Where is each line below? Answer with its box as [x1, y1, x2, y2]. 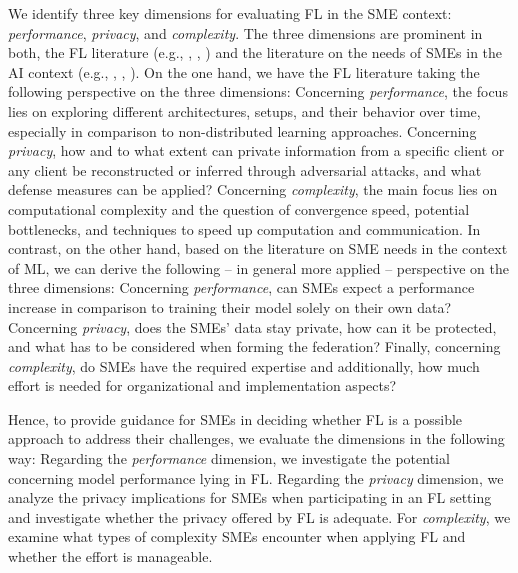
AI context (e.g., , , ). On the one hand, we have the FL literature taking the [8, 61, 480, 82]
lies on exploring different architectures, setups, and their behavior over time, [8, 100, 481, 121]
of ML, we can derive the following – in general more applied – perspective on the [8, 257, 509, 278]
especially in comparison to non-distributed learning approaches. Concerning [8, 120, 477, 141]
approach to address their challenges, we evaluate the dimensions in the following [8, 428, 505, 449]
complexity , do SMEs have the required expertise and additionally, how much [8, 355, 480, 376]
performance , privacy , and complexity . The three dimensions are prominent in [8, 22, 483, 43]
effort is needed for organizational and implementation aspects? [8, 375, 397, 396]
